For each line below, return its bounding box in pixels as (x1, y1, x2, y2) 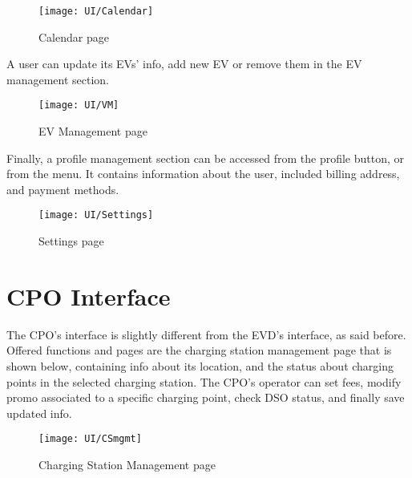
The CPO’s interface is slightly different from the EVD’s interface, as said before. (6, 326, 406, 342)
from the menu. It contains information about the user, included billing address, (6, 165, 400, 182)
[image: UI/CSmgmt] (38, 433, 142, 445)
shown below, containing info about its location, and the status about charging (6, 358, 394, 375)
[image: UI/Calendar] (38, 6, 154, 17)
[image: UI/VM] (38, 99, 119, 111)
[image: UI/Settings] (38, 209, 154, 221)
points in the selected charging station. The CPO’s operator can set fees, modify (6, 373, 402, 390)
